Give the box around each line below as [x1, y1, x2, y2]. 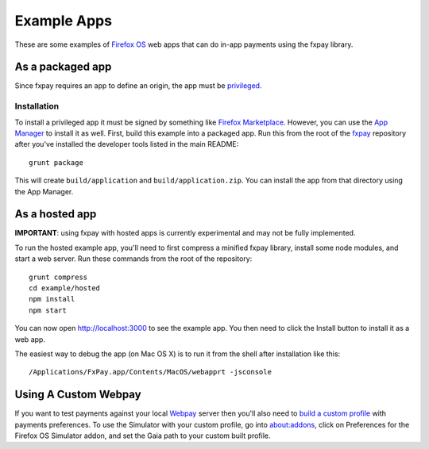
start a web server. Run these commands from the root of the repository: [14, 254, 253, 263]
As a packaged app [14, 60, 112, 74]
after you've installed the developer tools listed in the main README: [14, 140, 239, 149]
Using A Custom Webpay [14, 388, 142, 401]
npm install [29, 294, 75, 304]
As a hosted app [14, 207, 97, 221]
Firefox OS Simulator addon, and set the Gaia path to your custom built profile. [14, 431, 271, 440]
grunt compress [29, 272, 88, 282]
